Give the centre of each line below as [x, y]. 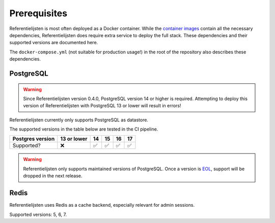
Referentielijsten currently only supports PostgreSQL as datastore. [79, 120]
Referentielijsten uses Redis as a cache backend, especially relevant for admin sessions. [102, 205]
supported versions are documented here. [54, 43]
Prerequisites [38, 13]
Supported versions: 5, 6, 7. [38, 214]
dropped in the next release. [53, 176]
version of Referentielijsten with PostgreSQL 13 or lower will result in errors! [102, 106]
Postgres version [34, 139]
